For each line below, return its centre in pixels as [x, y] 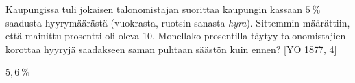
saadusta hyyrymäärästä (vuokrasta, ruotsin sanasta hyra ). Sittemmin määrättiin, [178, 22]
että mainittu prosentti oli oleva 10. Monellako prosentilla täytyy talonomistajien [176, 36]
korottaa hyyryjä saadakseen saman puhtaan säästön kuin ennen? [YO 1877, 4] [171, 49]
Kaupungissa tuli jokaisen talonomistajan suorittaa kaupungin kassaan [154, 9]
